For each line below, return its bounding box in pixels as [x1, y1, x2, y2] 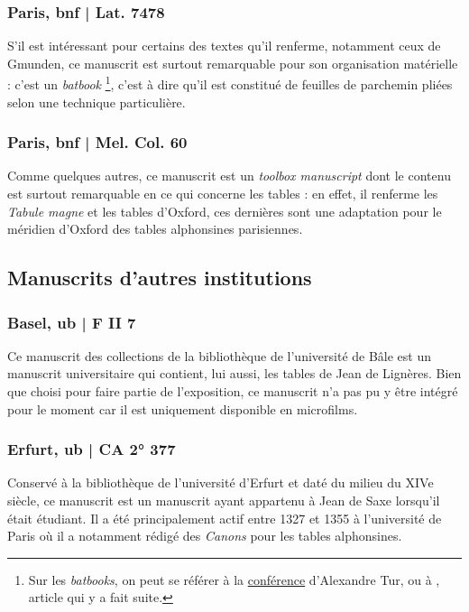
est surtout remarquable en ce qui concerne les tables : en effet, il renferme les [7, 184, 438, 203]
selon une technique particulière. [7, 92, 186, 111]
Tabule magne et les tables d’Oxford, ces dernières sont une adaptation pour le [7, 201, 442, 220]
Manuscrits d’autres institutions [7, 264, 312, 292]
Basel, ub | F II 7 [7, 311, 136, 333]
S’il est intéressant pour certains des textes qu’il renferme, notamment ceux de [7, 36, 441, 55]
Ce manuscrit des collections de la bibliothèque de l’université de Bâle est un [7, 346, 432, 365]
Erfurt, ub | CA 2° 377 [7, 438, 176, 460]
